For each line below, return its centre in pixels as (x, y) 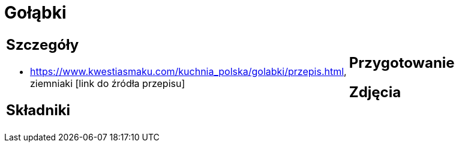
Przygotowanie (402, 62)
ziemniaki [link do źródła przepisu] (108, 83)
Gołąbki (35, 13)
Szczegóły (43, 44)
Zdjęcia (375, 92)
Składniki (38, 110)
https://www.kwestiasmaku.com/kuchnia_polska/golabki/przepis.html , (188, 71)
